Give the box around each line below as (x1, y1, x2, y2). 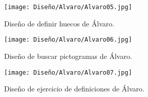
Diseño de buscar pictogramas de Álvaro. (4, 50, 132, 61)
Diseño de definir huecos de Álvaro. (4, 18, 114, 28)
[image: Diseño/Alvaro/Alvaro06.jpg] (4, 36, 132, 44)
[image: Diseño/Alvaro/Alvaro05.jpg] (4, 4, 132, 11)
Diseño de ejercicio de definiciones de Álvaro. (4, 83, 144, 94)
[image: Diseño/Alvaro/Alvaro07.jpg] (4, 69, 132, 76)
